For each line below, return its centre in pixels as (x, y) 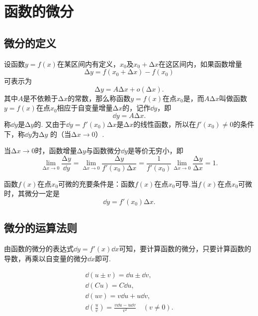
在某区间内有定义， (88, 63)
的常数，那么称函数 (99, 98)
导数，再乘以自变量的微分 (46, 258)
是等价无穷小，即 (155, 151)
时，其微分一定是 (32, 193)
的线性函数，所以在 (165, 124)
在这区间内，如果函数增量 (201, 63)
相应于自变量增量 (85, 108)
